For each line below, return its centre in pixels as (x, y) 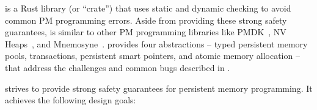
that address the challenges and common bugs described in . (118, 67)
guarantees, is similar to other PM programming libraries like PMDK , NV (146, 32)
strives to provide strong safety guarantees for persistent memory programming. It (159, 88)
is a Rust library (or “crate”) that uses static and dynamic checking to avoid (148, 8)
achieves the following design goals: (71, 100)
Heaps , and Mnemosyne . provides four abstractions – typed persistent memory (156, 43)
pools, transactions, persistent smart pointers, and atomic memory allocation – (152, 56)
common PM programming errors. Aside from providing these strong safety (146, 20)
